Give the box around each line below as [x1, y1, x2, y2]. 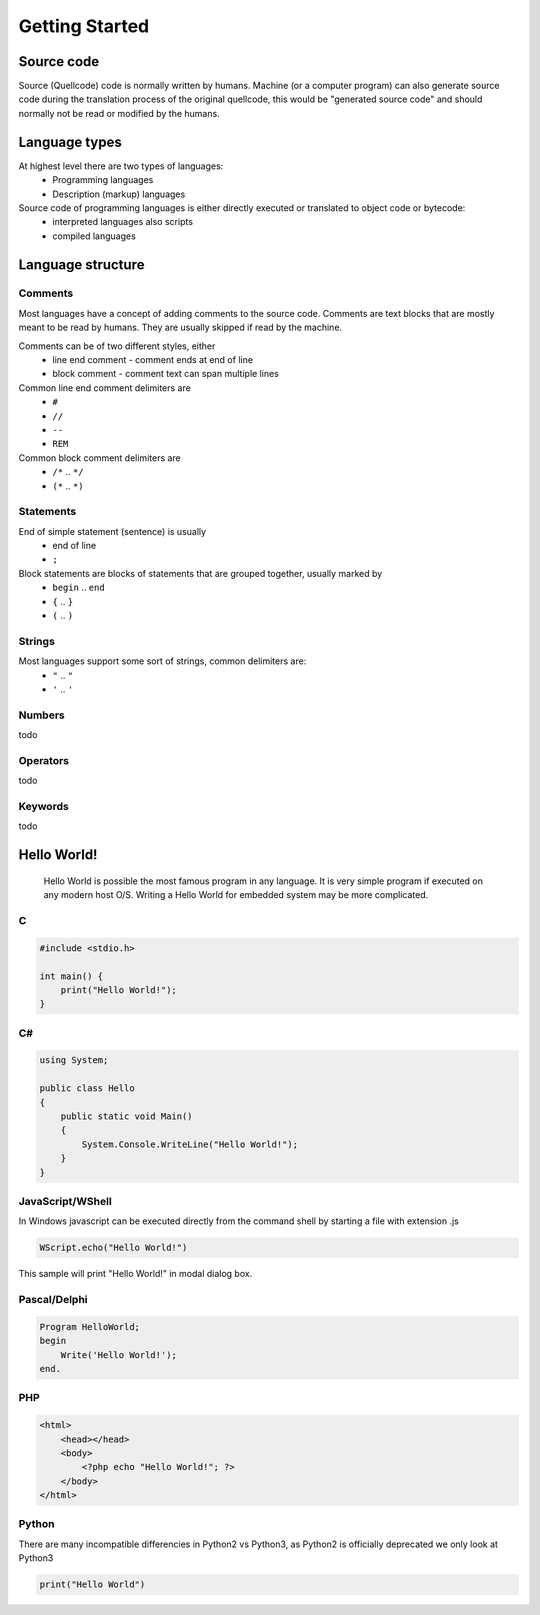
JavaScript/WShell [18, 1194, 112, 1208]
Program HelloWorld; [39, 1321, 140, 1332]
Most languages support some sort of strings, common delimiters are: [18, 655, 307, 667]
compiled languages [52, 230, 137, 242]
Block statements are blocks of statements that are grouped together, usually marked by [18, 567, 383, 579]
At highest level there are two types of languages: [18, 160, 224, 172]
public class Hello [39, 1083, 135, 1094]
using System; [39, 1055, 109, 1066]
